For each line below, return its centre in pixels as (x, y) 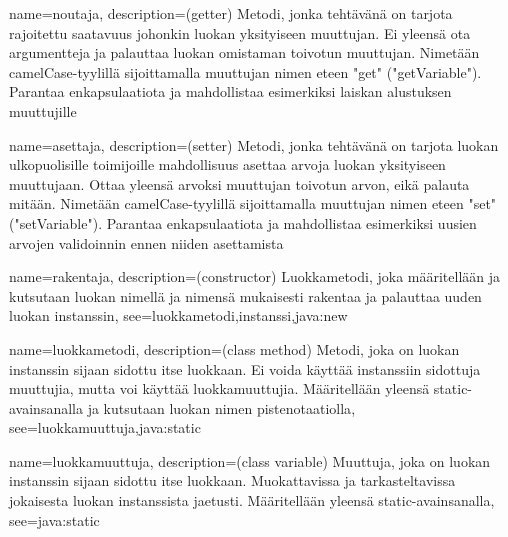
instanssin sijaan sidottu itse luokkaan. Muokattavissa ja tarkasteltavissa (232, 480)
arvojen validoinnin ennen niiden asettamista (146, 242)
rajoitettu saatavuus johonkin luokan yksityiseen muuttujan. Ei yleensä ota (240, 32)
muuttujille (43, 110)
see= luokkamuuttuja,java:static (105, 427)
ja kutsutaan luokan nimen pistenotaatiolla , (221, 407)
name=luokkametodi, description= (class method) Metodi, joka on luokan (234, 348)
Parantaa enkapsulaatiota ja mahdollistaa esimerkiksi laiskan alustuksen (230, 91)
